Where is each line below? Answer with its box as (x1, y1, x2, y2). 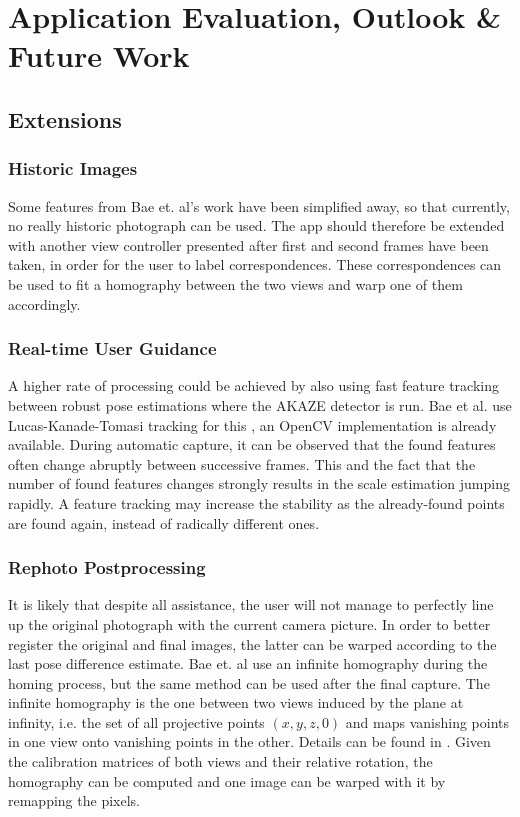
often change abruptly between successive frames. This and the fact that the (8, 453, 476, 474)
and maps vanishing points (345, 711, 509, 732)
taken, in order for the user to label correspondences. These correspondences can (8, 254, 502, 275)
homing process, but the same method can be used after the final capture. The (8, 672, 490, 693)
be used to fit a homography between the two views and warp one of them (8, 273, 463, 294)
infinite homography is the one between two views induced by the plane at (8, 692, 464, 713)
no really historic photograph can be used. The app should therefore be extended (8, 215, 505, 236)
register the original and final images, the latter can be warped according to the (8, 633, 497, 654)
